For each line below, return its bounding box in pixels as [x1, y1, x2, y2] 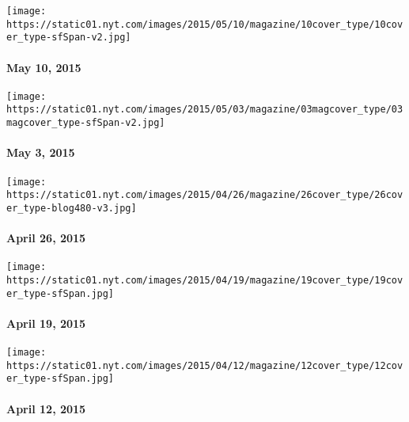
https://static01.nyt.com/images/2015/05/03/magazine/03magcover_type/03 [6, 104, 403, 116]
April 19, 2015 [6, 314, 86, 331]
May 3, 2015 [6, 144, 75, 161]
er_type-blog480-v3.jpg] [6, 202, 137, 214]
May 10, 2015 [6, 59, 81, 75]
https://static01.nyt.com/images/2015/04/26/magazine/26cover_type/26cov [6, 189, 403, 201]
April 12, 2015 [6, 400, 86, 416]
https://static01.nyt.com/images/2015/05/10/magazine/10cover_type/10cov [6, 18, 403, 30]
